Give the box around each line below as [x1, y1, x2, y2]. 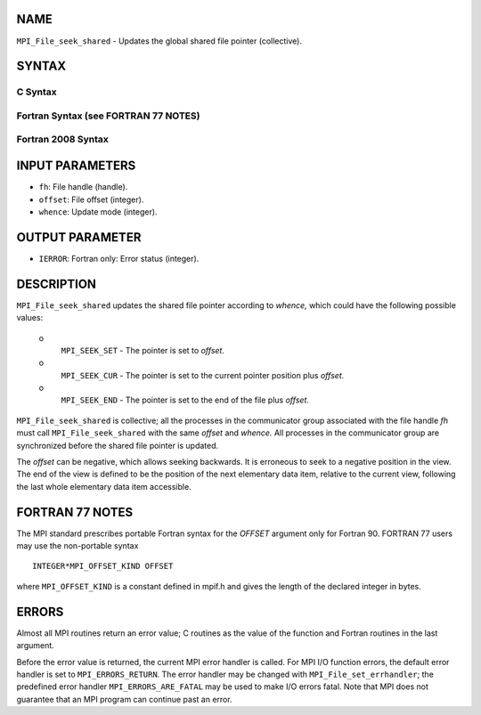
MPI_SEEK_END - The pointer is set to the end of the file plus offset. [61, 394, 309, 405]
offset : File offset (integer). [38, 194, 144, 205]
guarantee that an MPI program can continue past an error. [16, 694, 232, 704]
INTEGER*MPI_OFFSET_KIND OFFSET [32, 561, 174, 572]
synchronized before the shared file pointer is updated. [16, 440, 219, 451]
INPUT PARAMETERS [16, 158, 136, 174]
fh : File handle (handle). [38, 182, 128, 192]
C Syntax [16, 85, 57, 98]
